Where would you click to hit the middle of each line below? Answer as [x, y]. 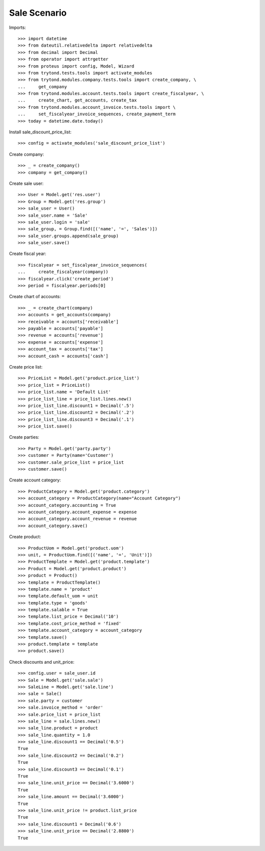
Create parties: [24, 437]
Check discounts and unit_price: [42, 662]
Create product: [25, 537]
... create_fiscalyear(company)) [63, 272]
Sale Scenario [38, 13]
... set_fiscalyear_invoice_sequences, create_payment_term [97, 114]
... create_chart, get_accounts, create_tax [77, 100]
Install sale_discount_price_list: [40, 132]
